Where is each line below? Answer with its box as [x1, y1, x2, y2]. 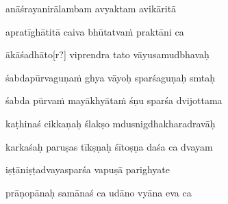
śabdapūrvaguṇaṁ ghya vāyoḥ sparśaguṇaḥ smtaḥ [5, 70, 216, 84]
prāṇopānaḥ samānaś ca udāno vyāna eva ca [5, 185, 192, 199]
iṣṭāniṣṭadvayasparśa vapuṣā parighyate [5, 162, 170, 177]
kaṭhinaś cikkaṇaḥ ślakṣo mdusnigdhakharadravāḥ [5, 116, 216, 130]
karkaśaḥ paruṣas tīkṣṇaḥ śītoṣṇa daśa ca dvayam [5, 139, 213, 153]
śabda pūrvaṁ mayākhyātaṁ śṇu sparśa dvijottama [5, 93, 223, 107]
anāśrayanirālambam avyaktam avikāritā [5, 1, 177, 15]
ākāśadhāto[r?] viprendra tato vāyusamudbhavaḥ [5, 47, 210, 62]
